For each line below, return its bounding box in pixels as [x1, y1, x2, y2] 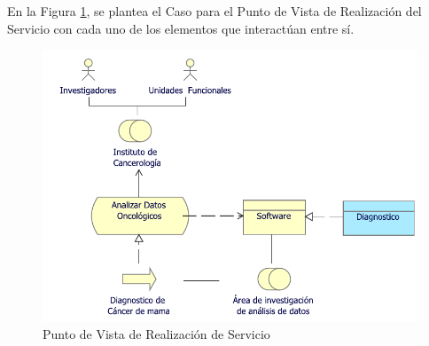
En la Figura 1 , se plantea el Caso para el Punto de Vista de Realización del [7, 2, 422, 20]
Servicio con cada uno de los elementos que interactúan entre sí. [7, 19, 355, 37]
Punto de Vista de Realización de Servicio [43, 325, 270, 343]
